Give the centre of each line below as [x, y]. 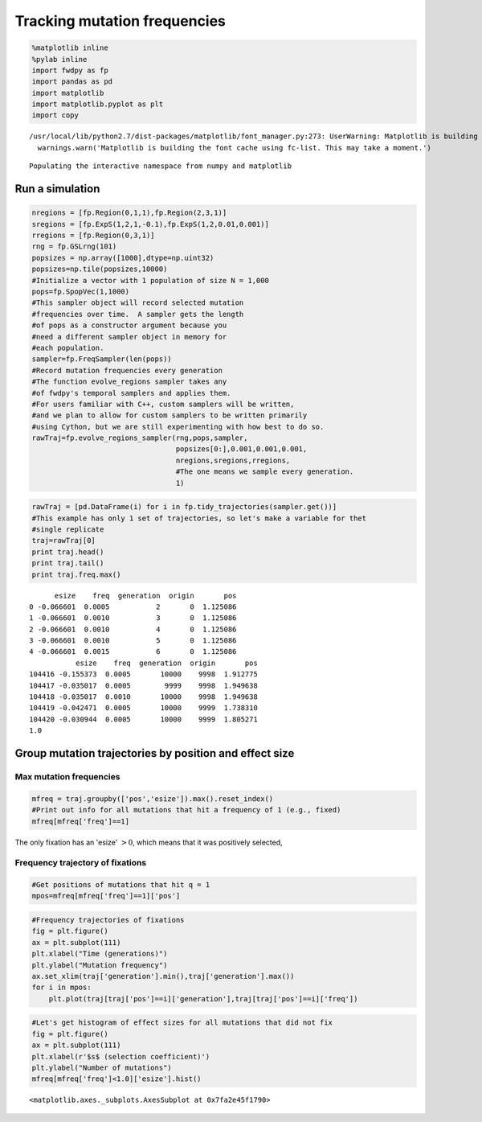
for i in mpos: [61, 988]
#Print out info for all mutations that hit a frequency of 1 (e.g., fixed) [186, 810]
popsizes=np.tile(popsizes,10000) [100, 269]
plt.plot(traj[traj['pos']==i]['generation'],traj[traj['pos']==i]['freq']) [203, 999]
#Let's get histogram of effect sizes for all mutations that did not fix [182, 1023]
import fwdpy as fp [70, 70]
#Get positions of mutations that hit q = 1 [121, 885]
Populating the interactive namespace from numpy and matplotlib [161, 166]
